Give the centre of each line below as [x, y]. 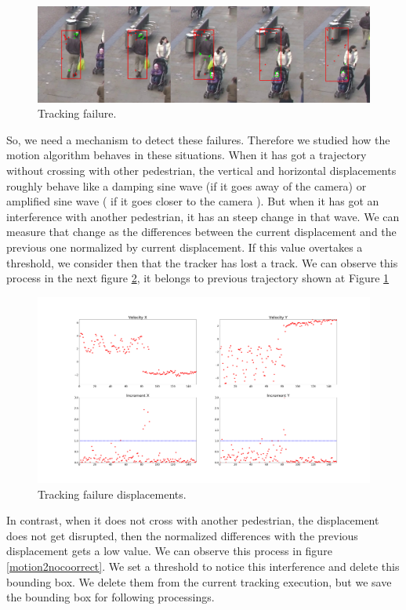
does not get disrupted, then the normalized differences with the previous [182, 535]
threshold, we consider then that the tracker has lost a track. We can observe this [202, 262]
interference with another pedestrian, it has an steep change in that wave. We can [203, 216]
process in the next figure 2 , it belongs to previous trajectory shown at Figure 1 [198, 278]
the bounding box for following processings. [111, 597]
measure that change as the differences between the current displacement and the [201, 232]
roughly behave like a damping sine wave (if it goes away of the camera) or [187, 185]
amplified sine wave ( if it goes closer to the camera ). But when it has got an [193, 201]
